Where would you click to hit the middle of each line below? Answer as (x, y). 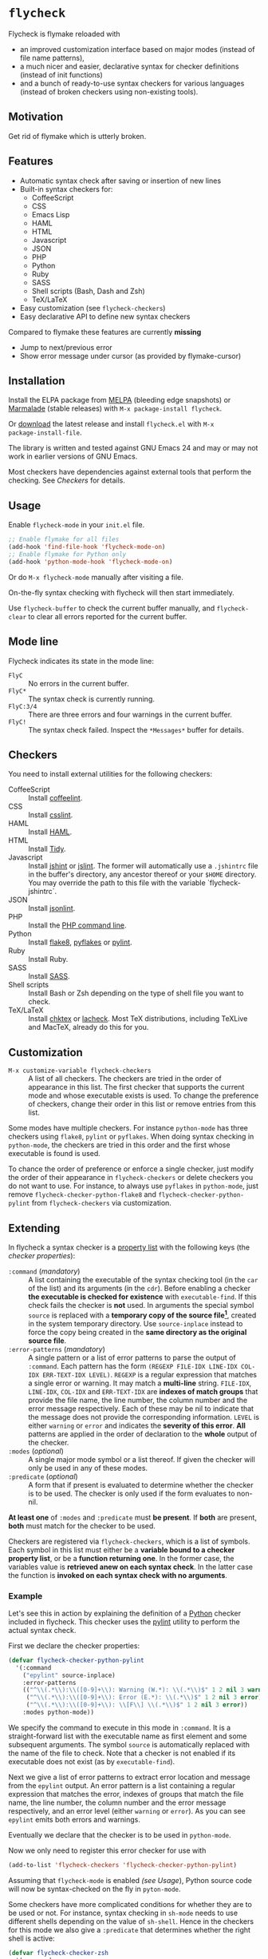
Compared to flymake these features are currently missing (105, 332)
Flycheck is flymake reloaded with (65, 34)
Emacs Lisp (51, 214)
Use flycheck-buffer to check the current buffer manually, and (112, 608)
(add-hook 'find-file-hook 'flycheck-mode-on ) (87, 547)
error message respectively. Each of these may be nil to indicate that (141, 1409)
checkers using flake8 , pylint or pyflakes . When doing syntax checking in (131, 1137)
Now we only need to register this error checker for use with (107, 1850)
